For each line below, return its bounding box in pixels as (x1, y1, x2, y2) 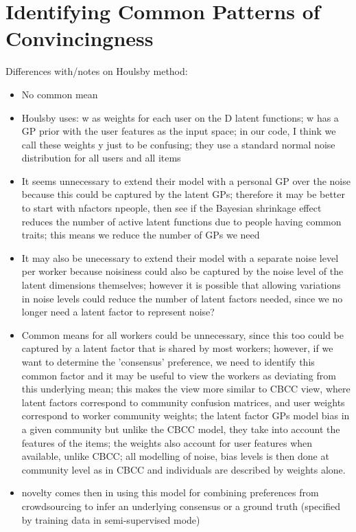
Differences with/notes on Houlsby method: (5, 64, 188, 78)
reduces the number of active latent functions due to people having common (21, 214, 342, 228)
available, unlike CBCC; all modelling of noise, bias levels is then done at (21, 449, 329, 463)
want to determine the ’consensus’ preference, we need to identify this (21, 355, 315, 368)
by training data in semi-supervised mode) (21, 512, 200, 527)
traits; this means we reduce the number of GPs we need (21, 228, 260, 242)
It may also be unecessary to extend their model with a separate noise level (21, 250, 339, 265)
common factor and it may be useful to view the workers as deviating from (21, 368, 336, 382)
